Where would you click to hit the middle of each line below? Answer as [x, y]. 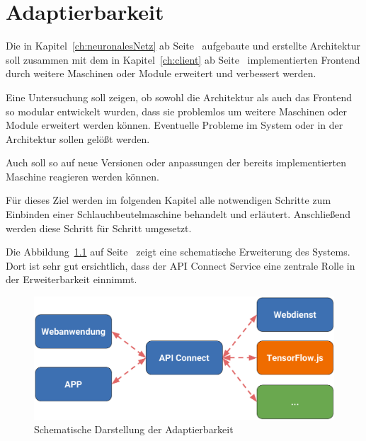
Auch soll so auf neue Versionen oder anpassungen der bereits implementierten [176, 162]
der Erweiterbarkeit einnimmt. [72, 279]
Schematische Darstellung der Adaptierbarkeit [134, 429]
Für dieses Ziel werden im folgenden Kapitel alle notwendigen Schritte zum [168, 200]
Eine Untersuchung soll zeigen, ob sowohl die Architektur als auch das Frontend [179, 97]
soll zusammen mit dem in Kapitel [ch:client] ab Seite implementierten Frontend [183, 59]
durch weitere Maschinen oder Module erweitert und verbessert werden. [161, 73]
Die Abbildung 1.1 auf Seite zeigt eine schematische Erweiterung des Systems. [178, 252]
